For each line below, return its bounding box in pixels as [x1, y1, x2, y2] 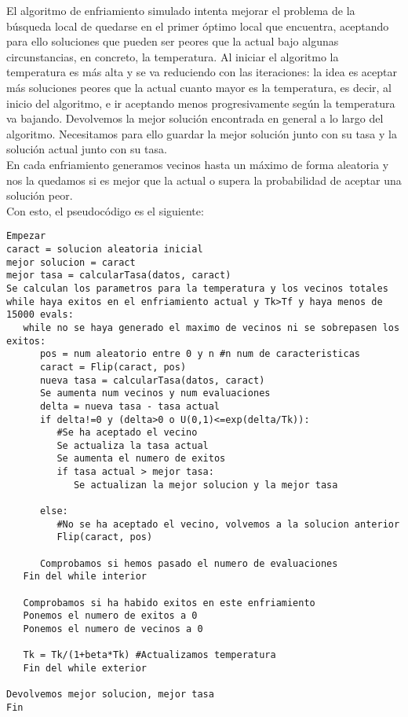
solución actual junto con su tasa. [6, 141, 167, 157]
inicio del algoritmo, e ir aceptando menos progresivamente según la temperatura [6, 94, 395, 111]
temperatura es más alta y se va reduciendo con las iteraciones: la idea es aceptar [6, 64, 397, 80]
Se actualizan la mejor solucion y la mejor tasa [73, 479, 338, 491]
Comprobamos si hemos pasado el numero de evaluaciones [39, 557, 338, 569]
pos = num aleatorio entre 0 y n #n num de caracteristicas [39, 348, 361, 360]
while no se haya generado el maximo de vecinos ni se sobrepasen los [23, 322, 400, 333]
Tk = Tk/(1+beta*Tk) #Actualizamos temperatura [23, 649, 276, 661]
